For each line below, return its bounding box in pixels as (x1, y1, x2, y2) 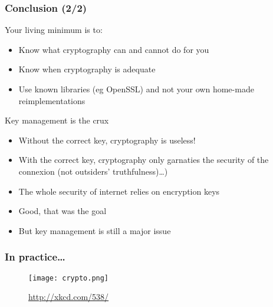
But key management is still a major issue (18, 224, 171, 236)
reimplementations (18, 94, 85, 106)
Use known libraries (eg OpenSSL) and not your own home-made (18, 83, 254, 95)
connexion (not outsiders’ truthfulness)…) (18, 165, 168, 177)
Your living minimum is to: (5, 24, 103, 36)
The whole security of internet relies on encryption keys (18, 185, 220, 197)
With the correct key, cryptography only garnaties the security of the (18, 153, 269, 166)
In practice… (5, 249, 65, 264)
